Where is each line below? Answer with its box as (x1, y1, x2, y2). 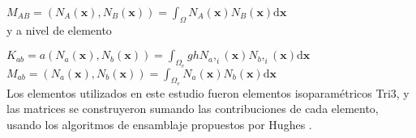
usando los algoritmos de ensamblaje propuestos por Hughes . (6, 115, 312, 132)
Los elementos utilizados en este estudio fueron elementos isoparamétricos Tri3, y (6, 84, 410, 101)
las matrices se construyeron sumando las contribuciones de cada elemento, (6, 100, 379, 117)
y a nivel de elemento (6, 21, 112, 38)
